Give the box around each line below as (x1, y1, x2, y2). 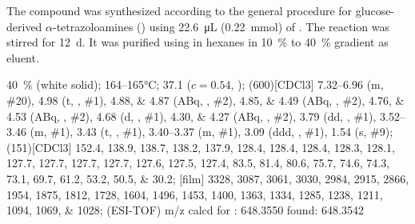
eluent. (6, 49, 39, 66)
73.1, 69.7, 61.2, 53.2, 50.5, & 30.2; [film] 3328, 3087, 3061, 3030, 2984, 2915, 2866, (6, 170, 409, 186)
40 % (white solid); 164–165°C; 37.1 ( (6, 76, 191, 93)
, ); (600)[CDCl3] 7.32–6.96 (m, (230, 76, 384, 93)
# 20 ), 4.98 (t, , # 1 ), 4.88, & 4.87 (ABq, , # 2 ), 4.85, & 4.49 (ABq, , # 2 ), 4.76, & (6, 91, 405, 108)
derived (6, 18, 42, 34)
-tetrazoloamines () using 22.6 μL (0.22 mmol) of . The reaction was (53, 18, 389, 34)
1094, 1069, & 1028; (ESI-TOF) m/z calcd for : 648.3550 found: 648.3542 (6, 202, 364, 218)
